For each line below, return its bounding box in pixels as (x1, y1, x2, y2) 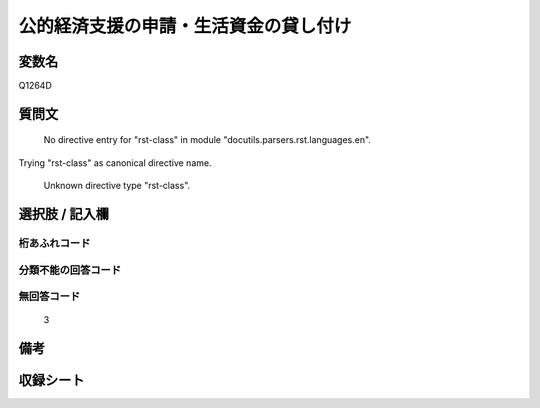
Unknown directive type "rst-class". (43, 180, 191, 192)
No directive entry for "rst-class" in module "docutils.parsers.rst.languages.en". (43, 134, 372, 146)
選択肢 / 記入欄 (18, 206, 110, 223)
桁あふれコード (18, 236, 91, 250)
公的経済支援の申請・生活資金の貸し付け (18, 15, 352, 37)
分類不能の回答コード (18, 263, 122, 277)
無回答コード (18, 290, 81, 304)
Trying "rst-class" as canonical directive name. (18, 156, 212, 169)
